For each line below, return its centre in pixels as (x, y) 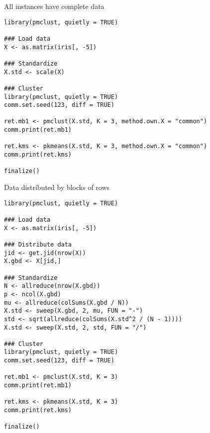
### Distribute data (38, 244)
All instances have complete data (54, 6)
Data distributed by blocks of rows (57, 187)
